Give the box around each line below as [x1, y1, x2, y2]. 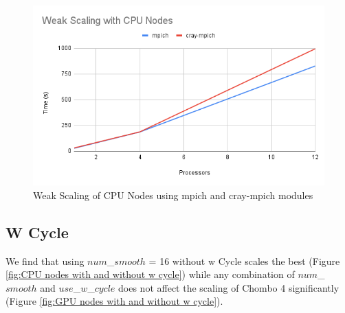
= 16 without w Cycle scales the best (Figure [148, 253, 340, 268]
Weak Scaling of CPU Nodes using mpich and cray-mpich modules [33, 187, 313, 202]
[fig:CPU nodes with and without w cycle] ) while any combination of [5, 267, 295, 281]
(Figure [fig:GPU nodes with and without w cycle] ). [5, 294, 223, 308]
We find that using [5, 253, 85, 268]
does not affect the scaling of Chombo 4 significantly [118, 280, 340, 294]
